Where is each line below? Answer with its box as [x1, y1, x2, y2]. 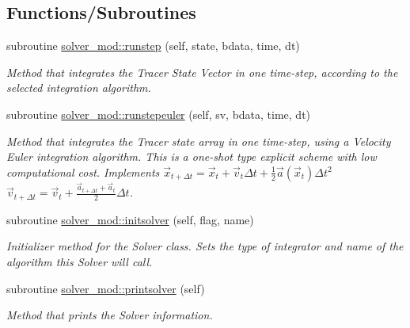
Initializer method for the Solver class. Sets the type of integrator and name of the [6, 238, 404, 254]
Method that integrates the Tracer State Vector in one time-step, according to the [6, 63, 398, 80]
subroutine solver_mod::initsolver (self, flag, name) [6, 211, 254, 227]
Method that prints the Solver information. [6, 307, 213, 323]
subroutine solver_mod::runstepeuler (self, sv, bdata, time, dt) [6, 105, 311, 122]
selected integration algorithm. [6, 79, 151, 96]
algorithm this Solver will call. [6, 253, 153, 269]
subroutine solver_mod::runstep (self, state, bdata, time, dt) [6, 37, 300, 54]
